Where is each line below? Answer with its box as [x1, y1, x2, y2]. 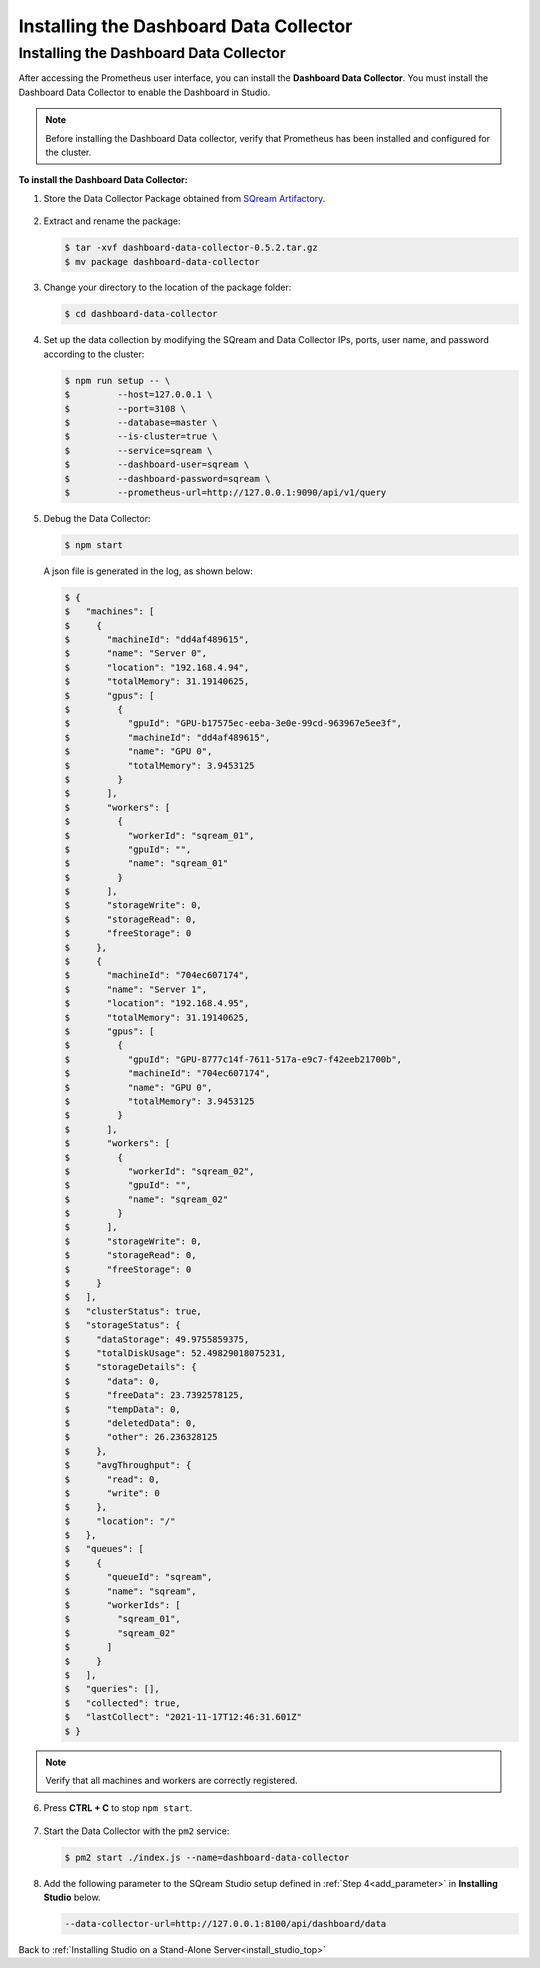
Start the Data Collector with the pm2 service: [43, 1825, 230, 1837]
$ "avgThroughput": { [64, 1460, 192, 1471]
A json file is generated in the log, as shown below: [43, 565, 254, 577]
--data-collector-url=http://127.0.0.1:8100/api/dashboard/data [64, 1918, 387, 1930]
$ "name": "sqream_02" [64, 1193, 229, 1205]
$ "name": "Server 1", [64, 983, 208, 995]
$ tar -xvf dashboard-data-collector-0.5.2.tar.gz [64, 242, 319, 254]
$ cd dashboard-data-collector [64, 308, 219, 320]
